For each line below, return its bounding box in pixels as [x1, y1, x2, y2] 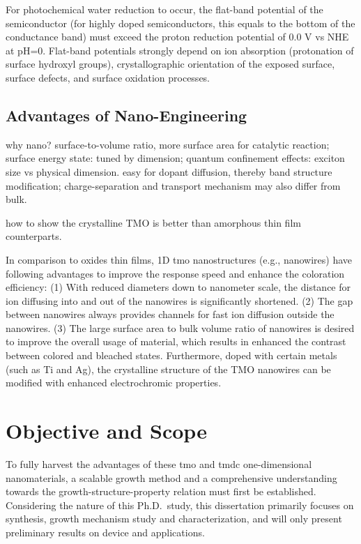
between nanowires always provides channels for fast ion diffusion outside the [6, 307, 335, 322]
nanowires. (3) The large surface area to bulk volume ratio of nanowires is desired [6, 320, 355, 335]
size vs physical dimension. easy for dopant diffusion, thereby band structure [6, 164, 332, 179]
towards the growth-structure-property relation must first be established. [6, 484, 316, 499]
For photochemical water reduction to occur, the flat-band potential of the [6, 2, 323, 16]
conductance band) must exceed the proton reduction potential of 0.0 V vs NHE [6, 29, 349, 44]
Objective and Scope [6, 416, 207, 445]
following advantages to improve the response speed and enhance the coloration [6, 266, 345, 280]
